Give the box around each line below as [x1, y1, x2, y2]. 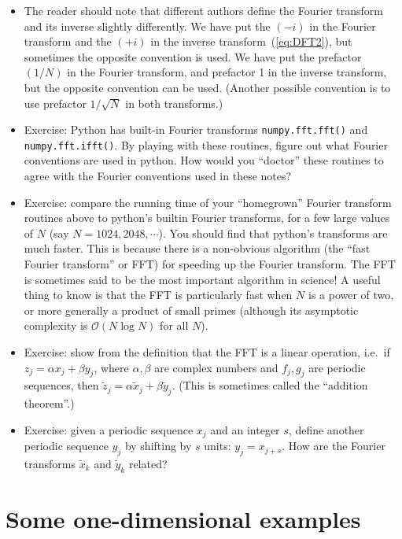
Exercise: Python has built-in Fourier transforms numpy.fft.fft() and [24, 121, 368, 138]
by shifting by [124, 437, 192, 454]
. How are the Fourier [282, 437, 385, 454]
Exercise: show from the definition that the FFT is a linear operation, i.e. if [24, 344, 390, 360]
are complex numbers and [154, 359, 278, 375]
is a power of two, [308, 286, 394, 303]
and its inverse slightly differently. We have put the [24, 17, 271, 34]
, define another [288, 421, 364, 437]
